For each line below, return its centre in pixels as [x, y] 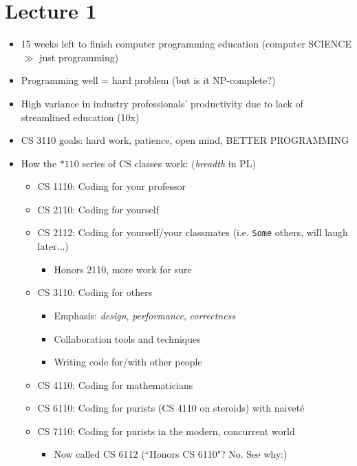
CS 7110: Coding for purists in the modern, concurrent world [166, 431]
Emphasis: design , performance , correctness [145, 315]
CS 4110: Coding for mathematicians [115, 384]
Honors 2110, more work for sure [123, 269]
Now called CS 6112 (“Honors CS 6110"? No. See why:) [171, 454]
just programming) [79, 57]
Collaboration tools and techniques [127, 338]
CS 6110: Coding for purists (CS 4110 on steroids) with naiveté [171, 408]
